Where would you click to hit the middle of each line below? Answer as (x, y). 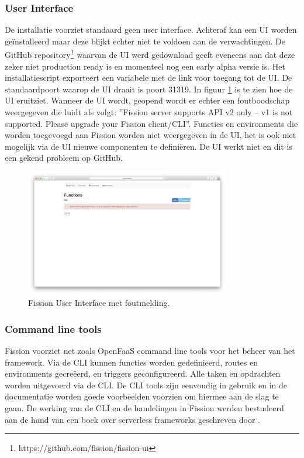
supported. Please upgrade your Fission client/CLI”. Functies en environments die (151, 123)
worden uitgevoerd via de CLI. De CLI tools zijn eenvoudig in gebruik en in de (146, 385)
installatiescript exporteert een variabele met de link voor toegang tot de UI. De (148, 78)
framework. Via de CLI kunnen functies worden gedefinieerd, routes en (131, 362)
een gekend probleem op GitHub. (64, 158)
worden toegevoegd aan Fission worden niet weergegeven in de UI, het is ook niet (151, 135)
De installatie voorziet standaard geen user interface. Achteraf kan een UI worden (151, 30)
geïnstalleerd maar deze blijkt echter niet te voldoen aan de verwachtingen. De (145, 41)
